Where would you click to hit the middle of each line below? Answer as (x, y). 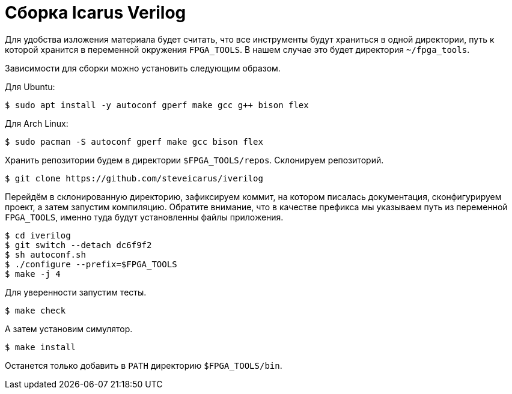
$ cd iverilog (38, 235)
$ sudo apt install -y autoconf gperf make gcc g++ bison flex (157, 105)
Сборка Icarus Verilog (96, 13)
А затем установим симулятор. (69, 329)
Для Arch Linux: (37, 123)
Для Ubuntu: (30, 86)
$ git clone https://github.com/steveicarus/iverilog (134, 178)
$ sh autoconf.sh (45, 254)
